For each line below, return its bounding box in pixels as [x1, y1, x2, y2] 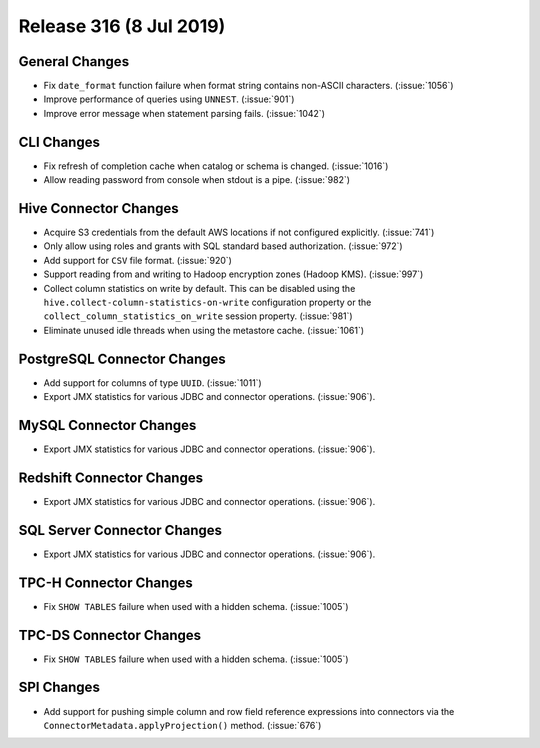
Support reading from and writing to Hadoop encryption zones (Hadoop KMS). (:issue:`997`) [43, 268, 424, 280]
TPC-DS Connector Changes [18, 626, 202, 644]
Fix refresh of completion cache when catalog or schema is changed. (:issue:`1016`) [43, 160, 389, 172]
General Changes [18, 53, 130, 70]
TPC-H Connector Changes [18, 574, 194, 591]
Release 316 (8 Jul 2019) [18, 15, 226, 37]
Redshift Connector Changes [18, 469, 204, 486]
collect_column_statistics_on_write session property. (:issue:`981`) [43, 310, 354, 322]
